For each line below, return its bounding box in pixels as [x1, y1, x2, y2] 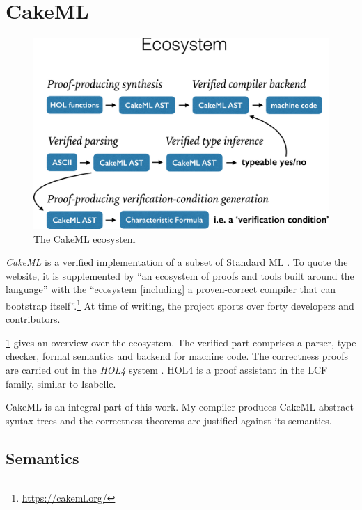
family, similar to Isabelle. [6, 376, 116, 390]
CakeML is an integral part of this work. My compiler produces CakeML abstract [6, 399, 354, 414]
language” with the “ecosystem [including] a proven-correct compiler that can [6, 282, 336, 296]
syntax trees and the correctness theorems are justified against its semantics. [6, 413, 332, 427]
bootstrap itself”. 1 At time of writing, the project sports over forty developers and [6, 296, 354, 312]
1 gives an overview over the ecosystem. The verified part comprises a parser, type [6, 335, 356, 349]
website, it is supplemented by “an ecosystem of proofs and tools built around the [6, 268, 354, 282]
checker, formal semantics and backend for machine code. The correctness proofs [6, 349, 349, 363]
